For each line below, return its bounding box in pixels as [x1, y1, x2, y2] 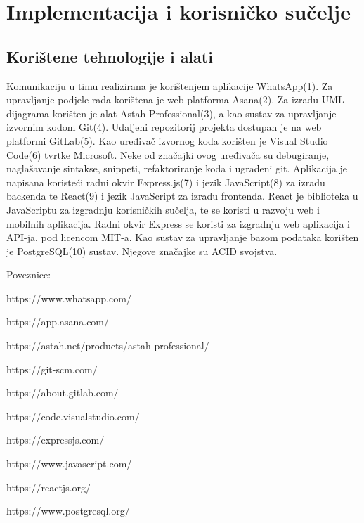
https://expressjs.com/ [6, 432, 105, 447]
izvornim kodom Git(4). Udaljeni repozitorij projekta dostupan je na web [6, 120, 322, 134]
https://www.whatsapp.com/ [6, 290, 131, 305]
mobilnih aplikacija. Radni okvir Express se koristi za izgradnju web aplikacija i [6, 216, 350, 231]
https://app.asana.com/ [6, 314, 110, 329]
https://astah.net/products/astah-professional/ [6, 338, 209, 353]
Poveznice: [6, 267, 51, 282]
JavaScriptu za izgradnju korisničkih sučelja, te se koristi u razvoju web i [6, 202, 320, 217]
